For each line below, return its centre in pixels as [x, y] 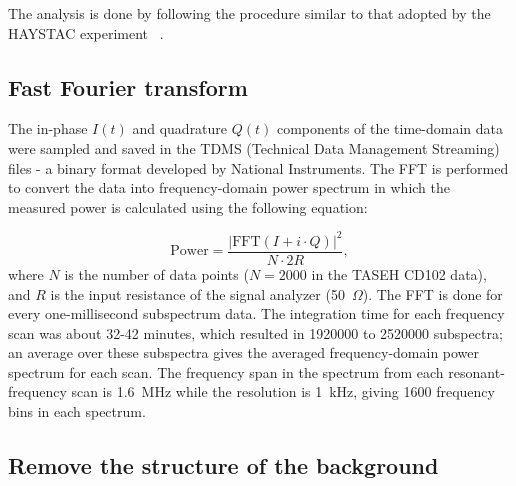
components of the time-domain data [390, 128]
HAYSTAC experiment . [86, 32]
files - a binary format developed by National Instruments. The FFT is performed [258, 167]
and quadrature [180, 128]
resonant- [476, 371]
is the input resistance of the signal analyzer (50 [197, 293]
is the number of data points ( [156, 273]
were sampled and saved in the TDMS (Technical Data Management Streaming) [254, 147]
